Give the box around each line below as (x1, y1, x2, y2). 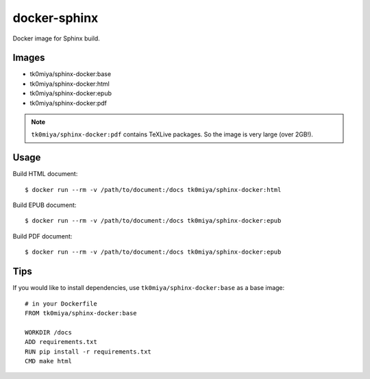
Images (12, 52, 45, 64)
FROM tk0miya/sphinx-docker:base (25, 309, 137, 317)
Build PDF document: (12, 232, 73, 240)
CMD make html (25, 357, 72, 365)
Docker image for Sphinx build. (12, 34, 101, 42)
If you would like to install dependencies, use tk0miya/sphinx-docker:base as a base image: (12, 284, 285, 292)
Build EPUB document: (12, 201, 77, 209)
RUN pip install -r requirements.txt (25, 347, 152, 356)
